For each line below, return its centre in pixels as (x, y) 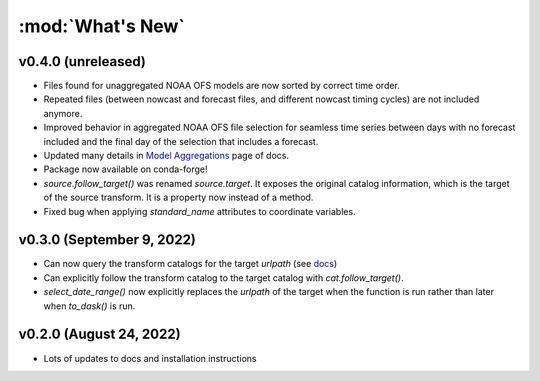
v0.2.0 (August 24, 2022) (99, 334)
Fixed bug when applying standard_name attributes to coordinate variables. (199, 211)
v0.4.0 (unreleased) (82, 61)
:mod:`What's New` (101, 26)
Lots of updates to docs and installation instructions (150, 358)
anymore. (63, 113)
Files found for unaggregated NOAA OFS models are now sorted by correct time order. (221, 86)
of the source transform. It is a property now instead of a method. (178, 197)
